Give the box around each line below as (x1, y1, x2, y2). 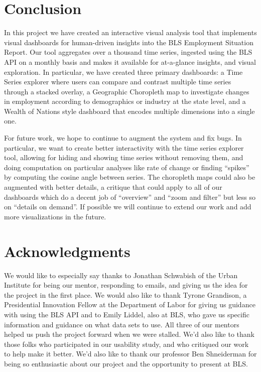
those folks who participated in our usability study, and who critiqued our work (4, 338, 249, 349)
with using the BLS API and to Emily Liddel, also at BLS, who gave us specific (4, 309, 249, 319)
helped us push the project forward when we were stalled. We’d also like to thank (4, 329, 255, 339)
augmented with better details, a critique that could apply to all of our (4, 182, 222, 192)
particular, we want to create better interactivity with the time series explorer (4, 142, 244, 153)
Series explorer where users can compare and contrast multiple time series (4, 76, 231, 87)
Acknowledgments (4, 240, 130, 261)
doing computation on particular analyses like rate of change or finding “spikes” (4, 162, 249, 172)
